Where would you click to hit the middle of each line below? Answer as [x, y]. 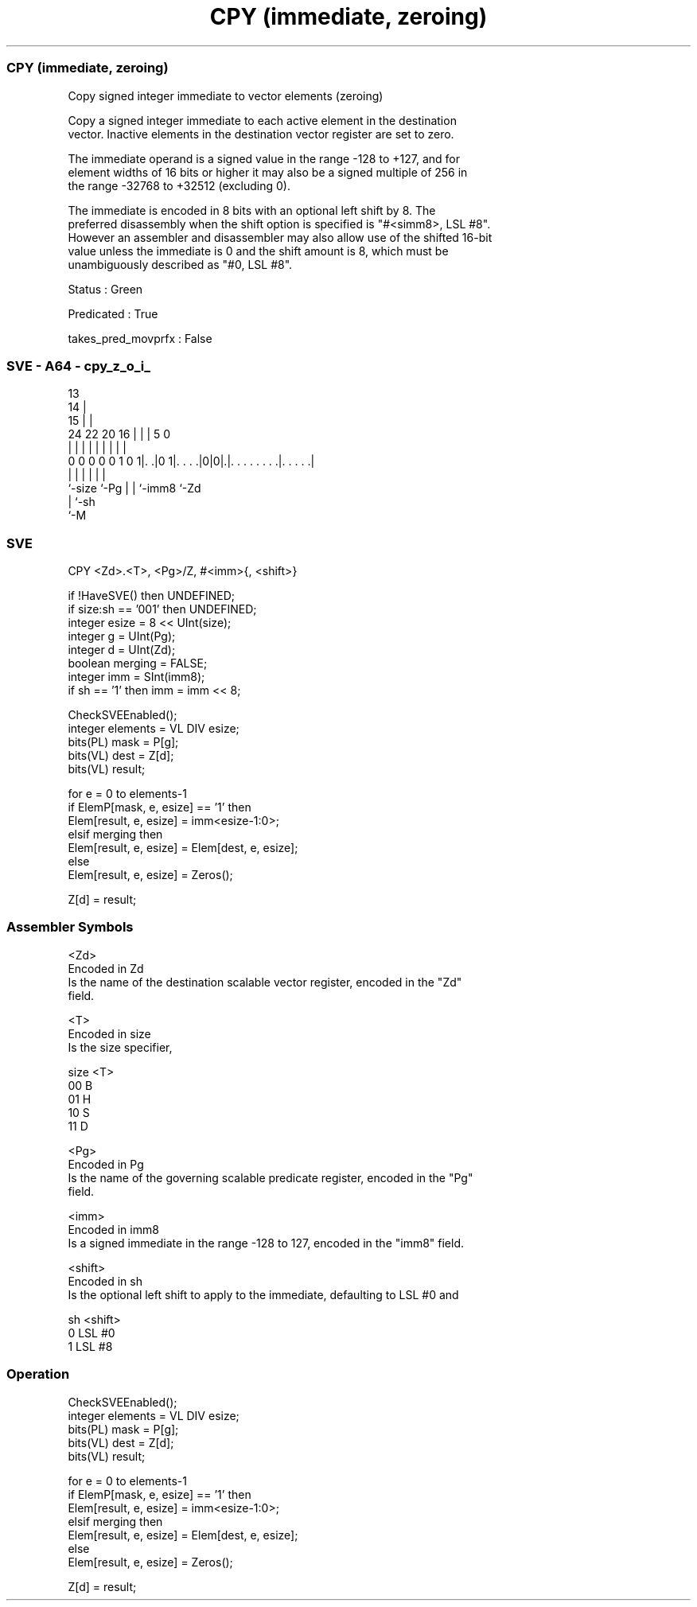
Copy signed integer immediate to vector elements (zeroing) [226, 95]
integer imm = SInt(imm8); [136, 677]
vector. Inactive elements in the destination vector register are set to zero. [261, 134]
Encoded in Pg [106, 1164]
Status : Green [105, 289]
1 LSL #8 [90, 1346]
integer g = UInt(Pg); [122, 636]
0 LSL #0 [92, 1333]
